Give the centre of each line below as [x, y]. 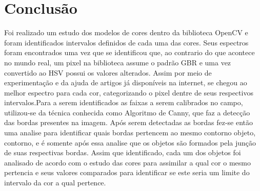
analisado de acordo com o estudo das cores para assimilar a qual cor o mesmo [127, 162]
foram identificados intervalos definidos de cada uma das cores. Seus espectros [126, 42]
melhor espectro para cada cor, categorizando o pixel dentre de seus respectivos [129, 92]
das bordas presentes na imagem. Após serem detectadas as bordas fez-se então [129, 122]
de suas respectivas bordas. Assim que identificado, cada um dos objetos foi [123, 152]
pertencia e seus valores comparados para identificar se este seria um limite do [127, 172]
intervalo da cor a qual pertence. [55, 183]
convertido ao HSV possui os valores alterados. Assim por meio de [108, 72]
